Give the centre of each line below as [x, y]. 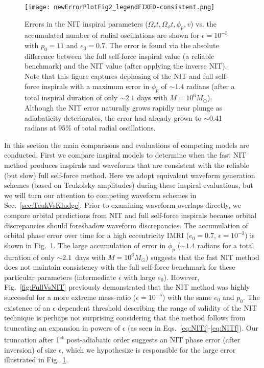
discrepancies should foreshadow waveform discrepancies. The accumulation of [126, 225]
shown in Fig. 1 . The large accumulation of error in [85, 245]
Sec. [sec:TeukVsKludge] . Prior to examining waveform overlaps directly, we [123, 205]
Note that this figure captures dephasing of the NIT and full [119, 76]
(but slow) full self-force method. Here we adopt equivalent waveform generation [130, 175]
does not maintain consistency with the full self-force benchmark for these [120, 267]
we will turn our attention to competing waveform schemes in [100, 195]
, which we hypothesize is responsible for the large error [149, 349]
